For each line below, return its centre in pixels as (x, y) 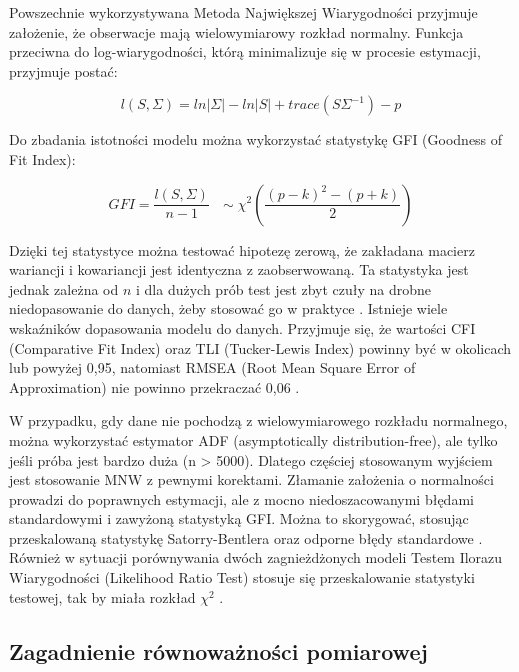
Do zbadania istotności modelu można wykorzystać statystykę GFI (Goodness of (256, 139)
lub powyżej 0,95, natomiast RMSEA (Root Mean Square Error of (212, 367)
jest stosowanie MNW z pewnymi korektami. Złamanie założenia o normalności (251, 479)
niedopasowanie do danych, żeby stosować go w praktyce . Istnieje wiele (228, 308)
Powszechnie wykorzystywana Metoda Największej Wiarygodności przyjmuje (243, 12)
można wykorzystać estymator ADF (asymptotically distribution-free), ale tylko (253, 439)
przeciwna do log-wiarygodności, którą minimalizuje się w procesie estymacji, (245, 51)
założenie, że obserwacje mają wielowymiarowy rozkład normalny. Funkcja (236, 31)
